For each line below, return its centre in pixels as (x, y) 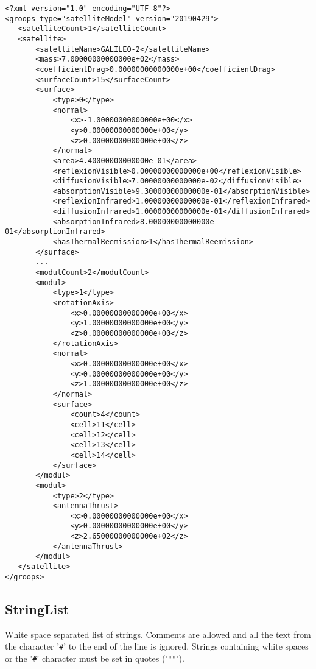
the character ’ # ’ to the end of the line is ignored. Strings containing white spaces (157, 646)
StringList (37, 608)
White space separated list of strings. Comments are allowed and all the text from (158, 634)
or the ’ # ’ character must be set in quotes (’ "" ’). (95, 658)
